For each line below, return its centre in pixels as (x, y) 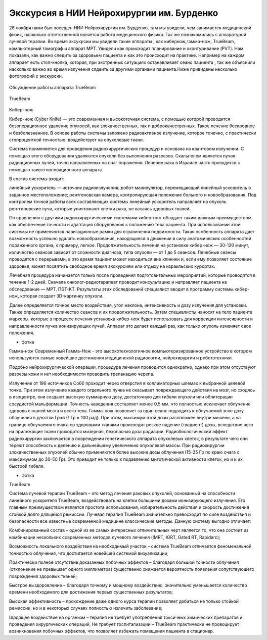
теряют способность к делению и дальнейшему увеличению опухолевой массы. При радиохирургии (117, 445)
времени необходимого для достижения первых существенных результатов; (91, 592)
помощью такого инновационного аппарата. (56, 170)
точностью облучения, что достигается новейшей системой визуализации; (89, 553)
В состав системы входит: (37, 179)
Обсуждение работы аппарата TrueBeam (52, 87)
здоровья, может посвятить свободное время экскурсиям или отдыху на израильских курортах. (112, 266)
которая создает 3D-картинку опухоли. (62, 296)
